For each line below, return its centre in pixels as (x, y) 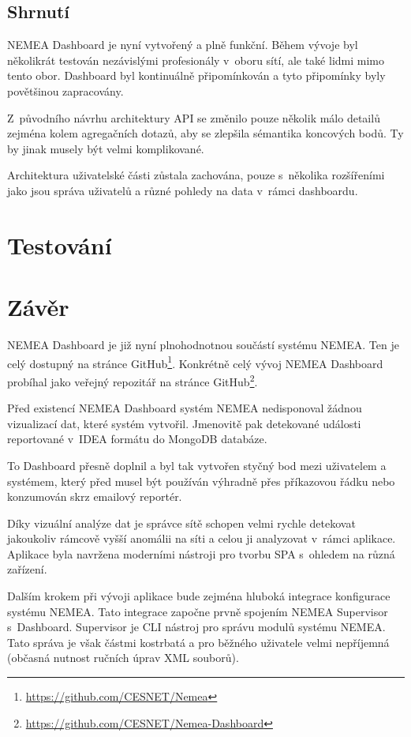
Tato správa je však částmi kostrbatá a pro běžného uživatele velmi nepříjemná (198, 642)
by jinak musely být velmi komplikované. (106, 148)
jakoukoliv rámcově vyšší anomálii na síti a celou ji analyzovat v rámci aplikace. (202, 538)
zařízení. (27, 569)
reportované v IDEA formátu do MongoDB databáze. (137, 439)
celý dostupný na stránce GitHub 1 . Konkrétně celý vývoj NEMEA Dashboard (195, 362)
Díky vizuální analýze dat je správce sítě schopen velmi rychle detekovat (181, 523)
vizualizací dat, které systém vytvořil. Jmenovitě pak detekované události (184, 423)
